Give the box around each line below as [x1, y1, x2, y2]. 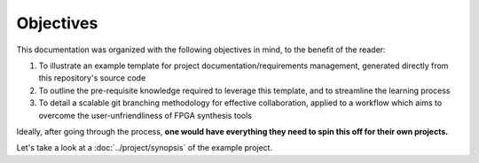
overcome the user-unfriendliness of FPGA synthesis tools [38, 110, 253, 120]
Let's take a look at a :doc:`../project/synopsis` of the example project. [16, 143, 273, 153]
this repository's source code [38, 73, 146, 83]
